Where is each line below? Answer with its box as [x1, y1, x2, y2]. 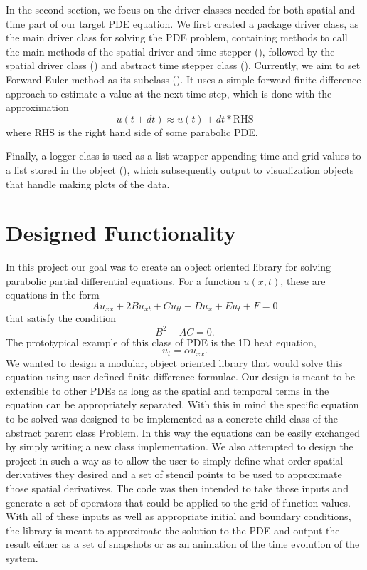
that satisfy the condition [6, 311, 116, 326]
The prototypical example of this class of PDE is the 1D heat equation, [6, 334, 317, 349]
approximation [6, 100, 69, 115]
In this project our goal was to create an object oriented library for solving [6, 259, 331, 274]
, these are [280, 273, 326, 288]
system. [6, 550, 38, 565]
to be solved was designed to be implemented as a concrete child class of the [6, 411, 339, 425]
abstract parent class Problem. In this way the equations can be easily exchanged [6, 425, 360, 440]
